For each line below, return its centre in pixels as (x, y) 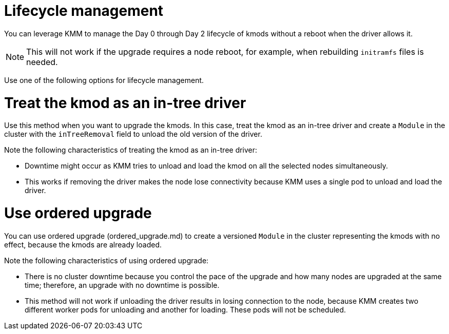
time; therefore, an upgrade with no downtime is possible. (122, 285)
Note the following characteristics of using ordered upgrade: (106, 260)
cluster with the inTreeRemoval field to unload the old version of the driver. (133, 134)
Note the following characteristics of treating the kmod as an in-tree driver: (131, 150)
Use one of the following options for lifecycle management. (104, 80)
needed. (42, 62)
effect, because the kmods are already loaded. (83, 244)
